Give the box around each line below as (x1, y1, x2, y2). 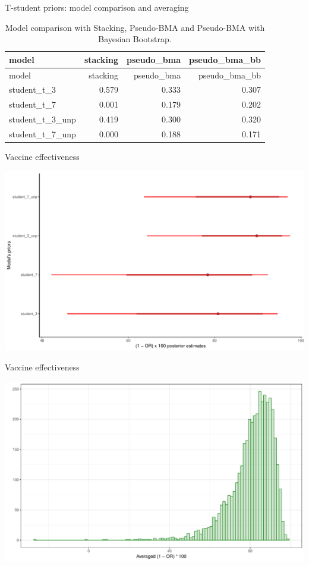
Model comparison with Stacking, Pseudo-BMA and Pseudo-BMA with (5, 21, 265, 33)
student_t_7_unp (9, 128, 76, 140)
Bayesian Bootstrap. (98, 33, 172, 45)
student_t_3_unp (9, 113, 76, 125)
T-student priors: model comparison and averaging (5, 1, 189, 13)
